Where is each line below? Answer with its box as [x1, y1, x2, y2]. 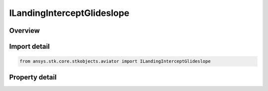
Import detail [9, 42, 50, 51]
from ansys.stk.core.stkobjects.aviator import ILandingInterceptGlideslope [19, 59, 211, 64]
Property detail [9, 73, 57, 82]
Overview [9, 26, 40, 35]
